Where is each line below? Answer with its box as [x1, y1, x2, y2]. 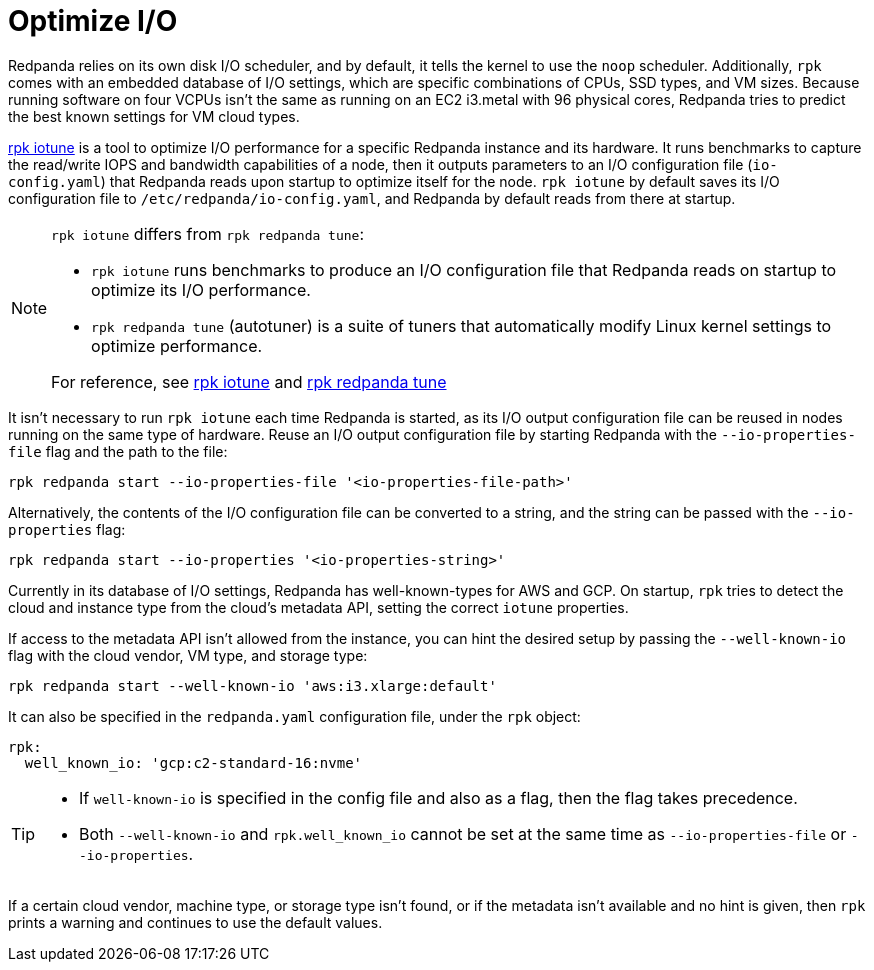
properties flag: [8, 520, 126, 538]
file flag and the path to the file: [8, 442, 228, 460]
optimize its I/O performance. [91, 279, 311, 300]
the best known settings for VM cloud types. [8, 107, 300, 125]
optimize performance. [91, 335, 263, 356]
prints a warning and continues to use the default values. [8, 913, 383, 931]
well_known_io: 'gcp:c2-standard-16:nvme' [24, 754, 363, 771]
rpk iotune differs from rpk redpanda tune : [51, 223, 365, 244]
